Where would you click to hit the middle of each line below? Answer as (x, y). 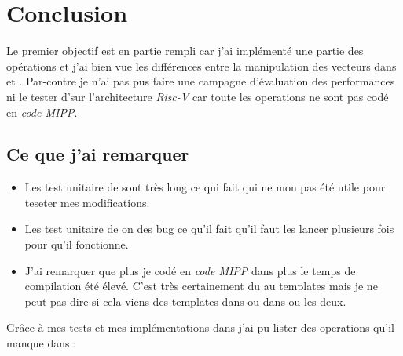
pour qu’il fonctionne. (77, 244)
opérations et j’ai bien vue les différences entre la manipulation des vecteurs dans (201, 65)
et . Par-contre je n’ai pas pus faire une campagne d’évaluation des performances (201, 81)
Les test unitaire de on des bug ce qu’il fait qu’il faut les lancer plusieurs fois (209, 229)
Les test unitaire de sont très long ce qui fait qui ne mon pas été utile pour (205, 187)
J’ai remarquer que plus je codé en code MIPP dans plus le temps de (190, 270)
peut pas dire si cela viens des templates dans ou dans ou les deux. (185, 301)
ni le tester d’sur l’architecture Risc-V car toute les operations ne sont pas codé (198, 96)
